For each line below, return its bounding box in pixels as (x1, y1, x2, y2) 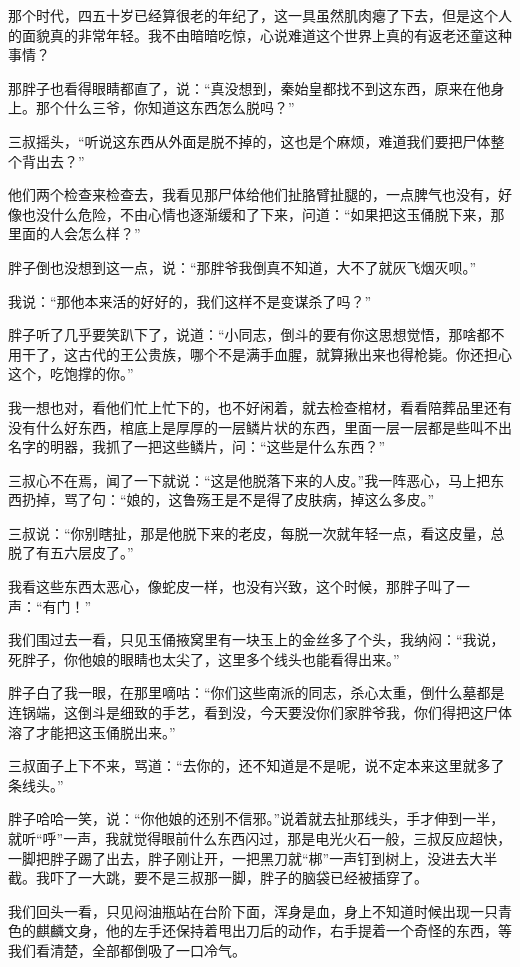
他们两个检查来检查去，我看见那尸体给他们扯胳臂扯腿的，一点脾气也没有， (8, 184, 498, 205)
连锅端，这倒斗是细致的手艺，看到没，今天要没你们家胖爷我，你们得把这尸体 (8, 702, 512, 723)
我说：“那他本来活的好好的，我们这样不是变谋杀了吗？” (8, 290, 372, 311)
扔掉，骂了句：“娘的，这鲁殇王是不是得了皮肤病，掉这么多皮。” (21, 489, 435, 510)
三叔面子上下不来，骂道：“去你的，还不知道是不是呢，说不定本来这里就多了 (8, 755, 505, 776)
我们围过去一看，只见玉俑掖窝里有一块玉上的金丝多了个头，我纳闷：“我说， (8, 629, 505, 650)
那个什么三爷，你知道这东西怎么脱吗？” (35, 97, 295, 118)
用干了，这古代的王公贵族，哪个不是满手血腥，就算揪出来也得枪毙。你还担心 (8, 343, 512, 364)
